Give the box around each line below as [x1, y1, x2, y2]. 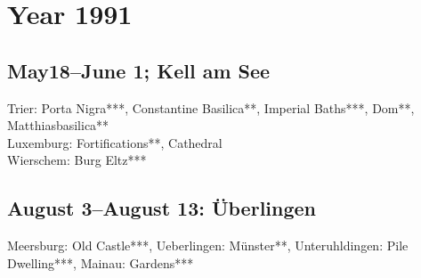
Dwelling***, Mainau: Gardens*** [7, 253, 194, 272]
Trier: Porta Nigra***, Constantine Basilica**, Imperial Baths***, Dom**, [7, 98, 415, 117]
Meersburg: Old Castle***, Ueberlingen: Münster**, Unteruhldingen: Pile [7, 236, 409, 255]
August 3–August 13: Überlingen [7, 194, 317, 222]
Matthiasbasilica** [7, 116, 109, 135]
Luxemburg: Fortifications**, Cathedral [7, 133, 223, 151]
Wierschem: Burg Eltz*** [7, 151, 147, 169]
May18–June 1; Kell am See [7, 56, 271, 84]
